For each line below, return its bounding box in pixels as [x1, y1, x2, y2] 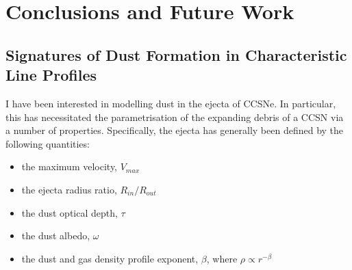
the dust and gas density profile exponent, [21, 251, 199, 265]
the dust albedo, [21, 228, 90, 243]
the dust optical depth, [21, 205, 118, 219]
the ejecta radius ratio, [21, 182, 117, 196]
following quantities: [5, 136, 90, 150]
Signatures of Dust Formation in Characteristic [5, 44, 347, 65]
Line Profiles [5, 64, 97, 85]
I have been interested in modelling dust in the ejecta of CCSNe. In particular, [5, 96, 336, 110]
